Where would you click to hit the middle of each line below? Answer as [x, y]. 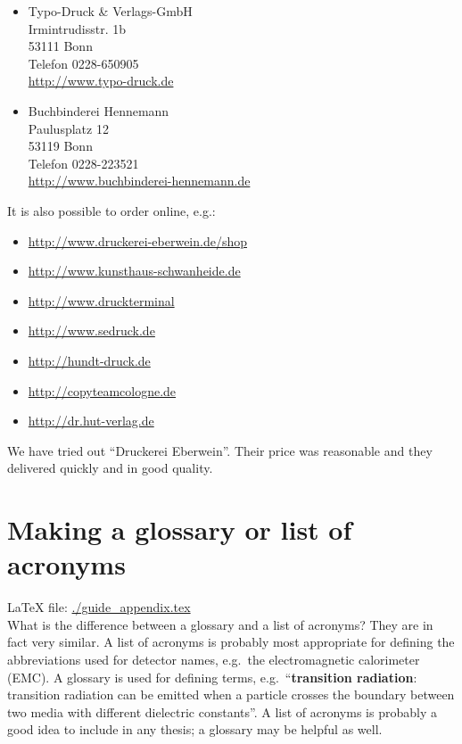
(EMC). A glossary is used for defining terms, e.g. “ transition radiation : [212, 677]
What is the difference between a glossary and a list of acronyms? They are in [220, 624]
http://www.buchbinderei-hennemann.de [139, 181]
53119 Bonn [60, 146]
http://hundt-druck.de [89, 360]
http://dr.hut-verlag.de [91, 421]
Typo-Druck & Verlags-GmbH [110, 11]
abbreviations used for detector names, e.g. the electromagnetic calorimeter [214, 659]
